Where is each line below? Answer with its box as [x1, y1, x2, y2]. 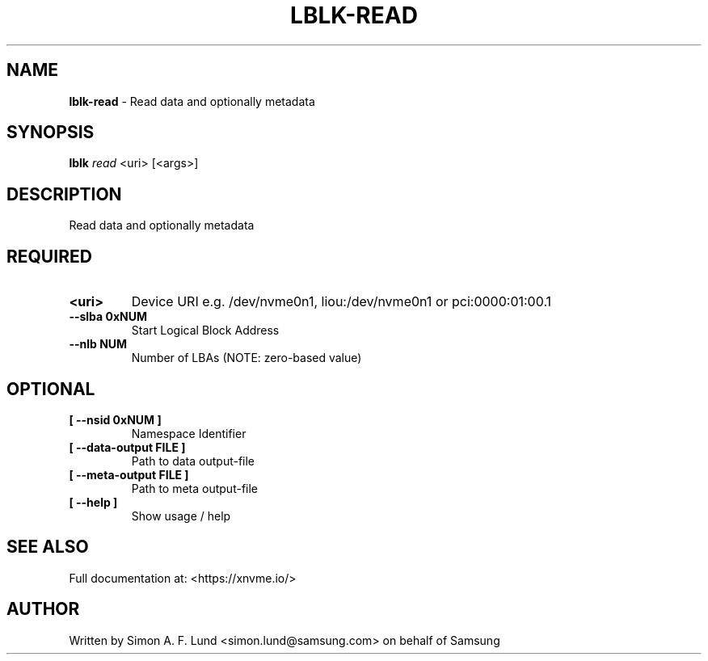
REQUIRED [6, 246, 92, 267]
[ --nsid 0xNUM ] [69, 412, 162, 427]
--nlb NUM [69, 337, 128, 352]
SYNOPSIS [6, 122, 95, 143]
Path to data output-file [131, 453, 255, 468]
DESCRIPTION [6, 183, 122, 204]
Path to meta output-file [131, 481, 259, 495]
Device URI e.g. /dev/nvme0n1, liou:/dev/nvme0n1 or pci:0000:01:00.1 [131, 293, 552, 310]
